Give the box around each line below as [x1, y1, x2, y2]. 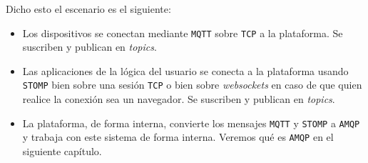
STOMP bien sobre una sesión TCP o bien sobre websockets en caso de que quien [22, 77, 362, 92]
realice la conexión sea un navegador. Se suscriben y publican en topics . [22, 92, 335, 107]
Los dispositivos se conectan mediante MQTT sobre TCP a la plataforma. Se [22, 25, 343, 40]
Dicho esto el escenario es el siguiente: [6, 1, 171, 16]
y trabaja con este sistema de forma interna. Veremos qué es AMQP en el [22, 129, 334, 144]
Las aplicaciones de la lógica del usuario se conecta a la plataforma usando [22, 63, 349, 78]
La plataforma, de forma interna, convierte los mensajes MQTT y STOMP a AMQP [22, 115, 360, 130]
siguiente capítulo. [22, 144, 102, 158]
